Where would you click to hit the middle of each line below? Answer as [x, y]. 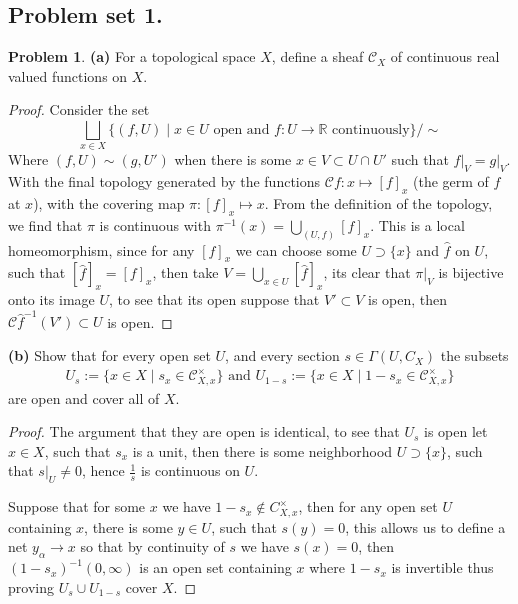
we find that [45, 224]
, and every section [282, 355]
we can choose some [296, 249]
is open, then [408, 299]
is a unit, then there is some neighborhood [262, 450]
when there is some [233, 159]
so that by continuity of [152, 546]
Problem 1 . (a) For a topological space [132, 56]
